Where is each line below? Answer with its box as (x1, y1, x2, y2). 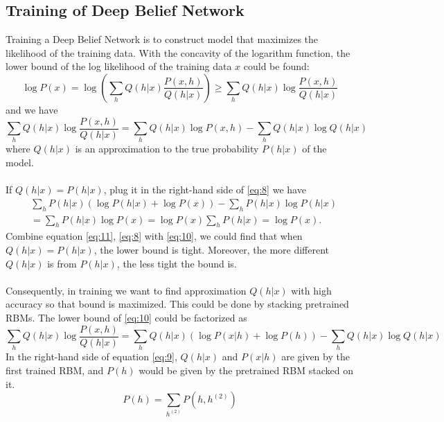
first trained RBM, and (6, 362, 104, 377)
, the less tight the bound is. (116, 256, 237, 270)
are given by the (281, 349, 350, 364)
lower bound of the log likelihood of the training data (6, 59, 232, 73)
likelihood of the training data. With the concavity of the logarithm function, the (6, 45, 350, 60)
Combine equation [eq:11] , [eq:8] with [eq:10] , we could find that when (6, 229, 303, 243)
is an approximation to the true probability (75, 141, 259, 156)
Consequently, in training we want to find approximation (6, 283, 247, 297)
